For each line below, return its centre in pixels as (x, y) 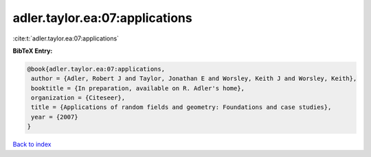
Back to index (32, 145)
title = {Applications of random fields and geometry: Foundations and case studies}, (181, 107)
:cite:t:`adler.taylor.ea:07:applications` (66, 38)
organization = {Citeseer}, (78, 98)
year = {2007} (55, 117)
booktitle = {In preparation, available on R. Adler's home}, (138, 88)
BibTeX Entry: (33, 51)
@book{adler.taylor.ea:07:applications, (96, 69)
